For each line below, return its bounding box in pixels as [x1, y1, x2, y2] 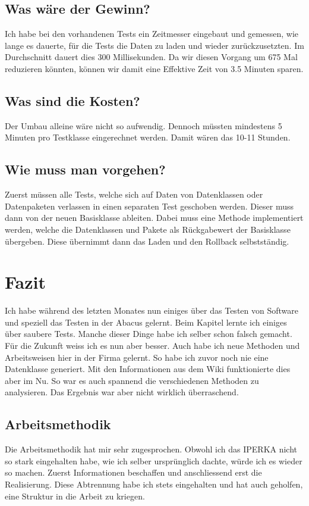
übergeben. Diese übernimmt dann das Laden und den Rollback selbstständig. [5, 235, 289, 247]
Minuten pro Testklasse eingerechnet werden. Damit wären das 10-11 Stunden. [5, 131, 291, 143]
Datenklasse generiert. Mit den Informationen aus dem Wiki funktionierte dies [5, 363, 291, 375]
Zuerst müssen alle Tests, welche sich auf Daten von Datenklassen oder [5, 188, 263, 201]
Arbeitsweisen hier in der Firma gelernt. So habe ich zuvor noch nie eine [5, 351, 269, 363]
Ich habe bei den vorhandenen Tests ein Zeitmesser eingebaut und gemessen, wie [5, 27, 298, 40]
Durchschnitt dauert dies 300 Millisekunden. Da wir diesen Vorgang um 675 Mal [5, 51, 298, 63]
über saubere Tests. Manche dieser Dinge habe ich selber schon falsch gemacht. [5, 327, 292, 340]
